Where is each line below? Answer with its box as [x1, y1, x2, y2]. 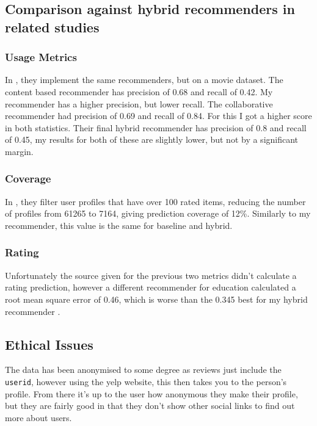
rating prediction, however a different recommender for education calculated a [5, 281, 296, 294]
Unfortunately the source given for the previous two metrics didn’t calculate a [5, 269, 297, 281]
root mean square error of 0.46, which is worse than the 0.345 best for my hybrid [5, 292, 308, 305]
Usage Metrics [5, 49, 77, 65]
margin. [5, 145, 34, 157]
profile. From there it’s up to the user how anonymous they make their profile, [5, 387, 298, 400]
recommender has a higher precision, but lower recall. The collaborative [5, 97, 273, 110]
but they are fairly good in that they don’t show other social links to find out [5, 399, 295, 412]
